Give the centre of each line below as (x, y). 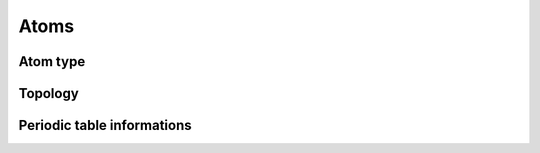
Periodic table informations (105, 125)
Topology (48, 93)
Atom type (52, 61)
